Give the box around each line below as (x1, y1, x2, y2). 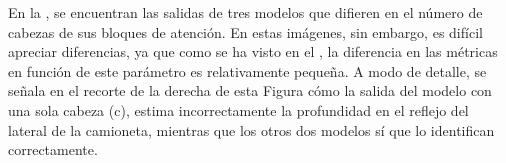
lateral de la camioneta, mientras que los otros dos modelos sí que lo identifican (8, 119, 495, 140)
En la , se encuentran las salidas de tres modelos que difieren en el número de (8, 2, 483, 22)
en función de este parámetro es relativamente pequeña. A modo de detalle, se (8, 60, 487, 81)
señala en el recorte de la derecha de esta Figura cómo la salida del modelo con (8, 80, 492, 101)
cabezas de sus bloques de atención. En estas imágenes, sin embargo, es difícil (8, 21, 483, 42)
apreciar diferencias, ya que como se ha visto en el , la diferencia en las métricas (8, 41, 498, 62)
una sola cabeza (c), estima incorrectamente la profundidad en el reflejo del (8, 99, 469, 120)
